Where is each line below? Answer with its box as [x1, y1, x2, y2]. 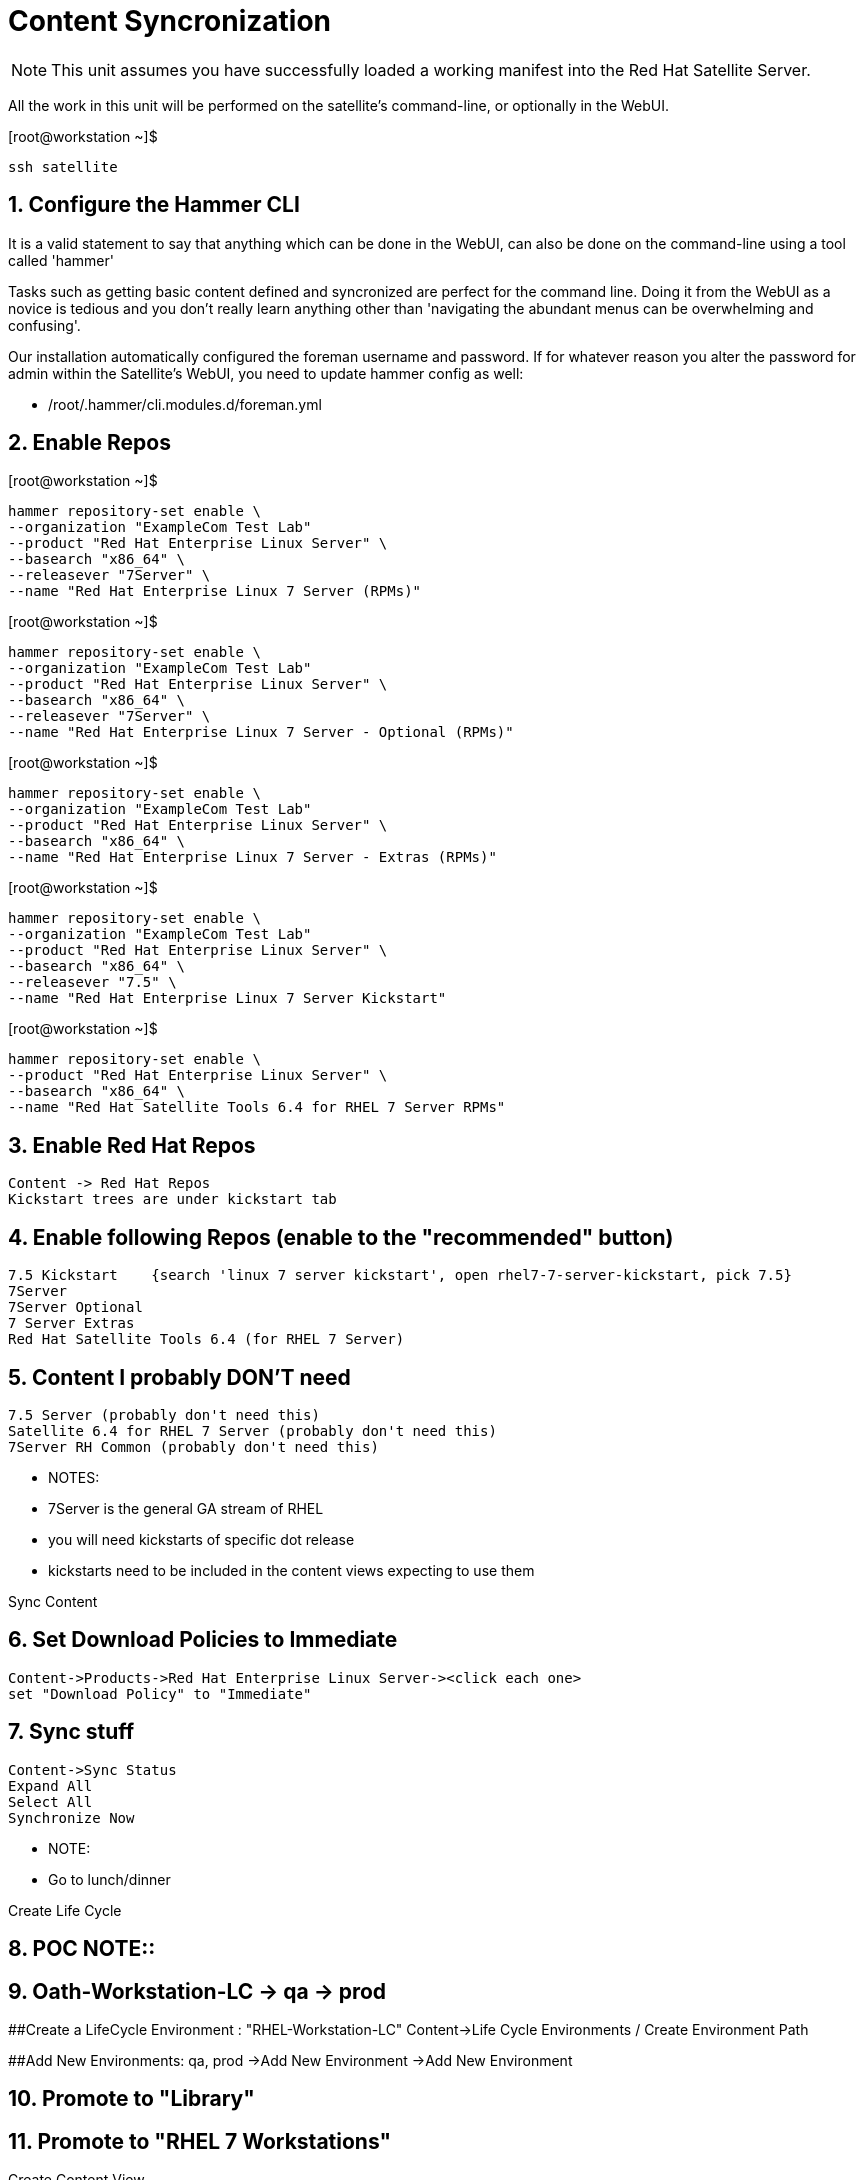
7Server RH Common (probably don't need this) [8, 1438, 379, 1455]
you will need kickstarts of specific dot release [48, 1530, 355, 1548]
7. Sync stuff [8, 1719, 135, 1745]
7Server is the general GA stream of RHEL [48, 1499, 324, 1517]
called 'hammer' [8, 251, 114, 269]
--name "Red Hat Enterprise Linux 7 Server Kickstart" [8, 990, 447, 1007]
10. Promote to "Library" [8, 2086, 255, 2112]
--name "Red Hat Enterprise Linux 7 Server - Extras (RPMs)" [8, 849, 497, 866]
